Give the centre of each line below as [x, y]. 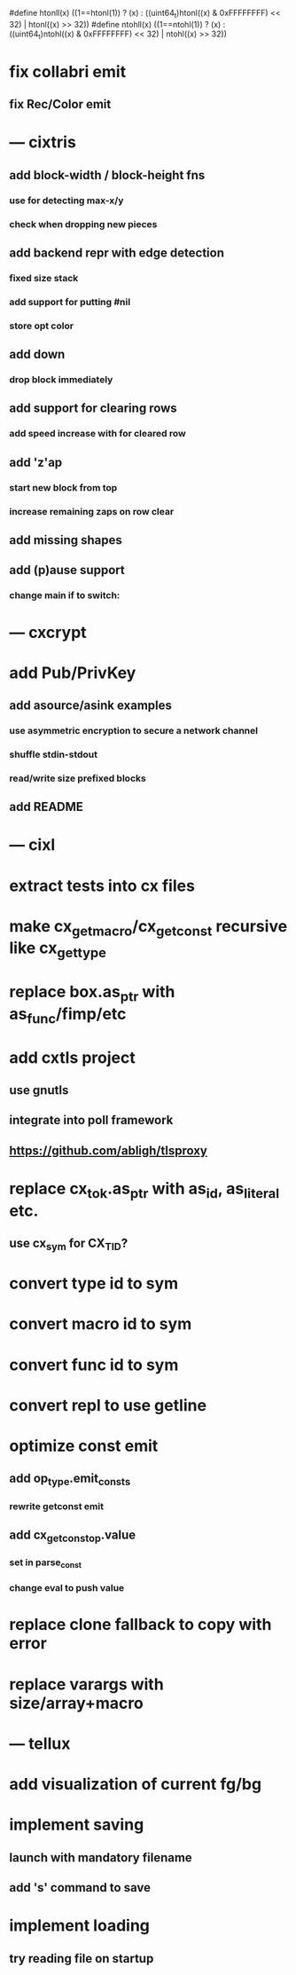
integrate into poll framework [91, 1120]
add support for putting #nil [70, 302]
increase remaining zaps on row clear [92, 511]
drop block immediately [61, 380]
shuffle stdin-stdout [54, 754]
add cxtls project [72, 1057]
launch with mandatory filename [101, 1857]
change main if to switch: [65, 595]
